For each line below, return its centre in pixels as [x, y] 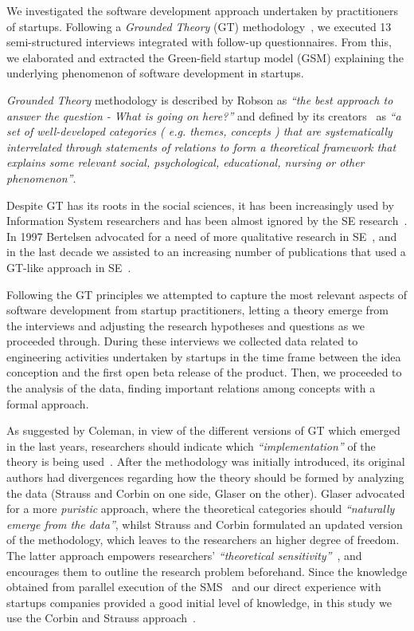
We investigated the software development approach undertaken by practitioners [202, 10]
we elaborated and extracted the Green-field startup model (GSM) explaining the [205, 57]
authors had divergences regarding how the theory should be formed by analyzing [205, 477]
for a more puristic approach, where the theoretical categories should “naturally [201, 509]
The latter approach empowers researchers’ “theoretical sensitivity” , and [184, 555]
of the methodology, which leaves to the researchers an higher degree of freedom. [203, 540]
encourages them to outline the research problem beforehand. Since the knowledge [207, 571]
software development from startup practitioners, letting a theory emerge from [198, 310]
